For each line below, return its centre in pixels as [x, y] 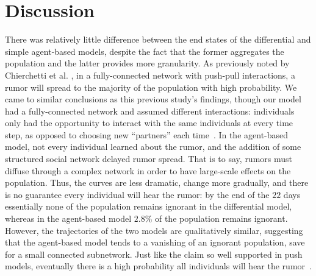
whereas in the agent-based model [68, 218]
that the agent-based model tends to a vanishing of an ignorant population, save [155, 242]
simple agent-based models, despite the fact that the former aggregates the [145, 51]
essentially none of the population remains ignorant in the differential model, [149, 206]
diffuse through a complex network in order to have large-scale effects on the [148, 170]
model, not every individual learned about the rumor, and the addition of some [153, 147]
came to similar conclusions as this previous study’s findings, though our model [153, 99]
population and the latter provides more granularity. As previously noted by [147, 63]
